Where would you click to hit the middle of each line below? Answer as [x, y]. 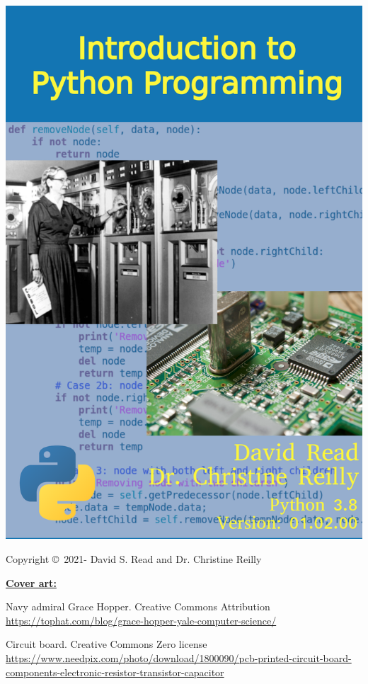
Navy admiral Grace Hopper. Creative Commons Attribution [138, 606]
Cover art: [31, 582]
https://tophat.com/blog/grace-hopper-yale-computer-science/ [141, 620]
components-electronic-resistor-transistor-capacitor [115, 672]
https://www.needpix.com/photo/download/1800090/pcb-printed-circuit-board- [179, 657]
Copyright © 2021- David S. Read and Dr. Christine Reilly [134, 559]
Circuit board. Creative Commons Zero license [107, 644]
